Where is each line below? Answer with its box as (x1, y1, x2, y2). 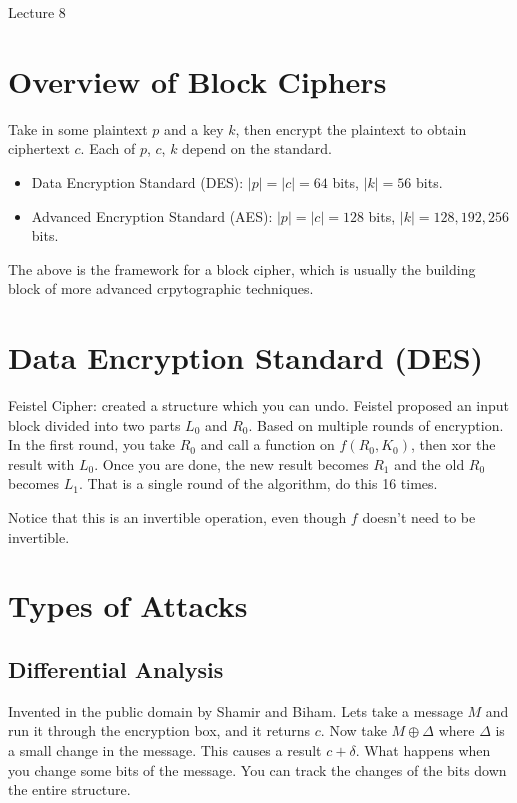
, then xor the (411, 434, 496, 455)
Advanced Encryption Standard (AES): (31, 205, 273, 226)
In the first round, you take (8, 434, 176, 455)
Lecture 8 (8, 2, 66, 22)
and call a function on (200, 434, 335, 455)
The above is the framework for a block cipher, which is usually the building (8, 258, 476, 279)
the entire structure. (8, 779, 131, 800)
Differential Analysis (8, 653, 224, 684)
